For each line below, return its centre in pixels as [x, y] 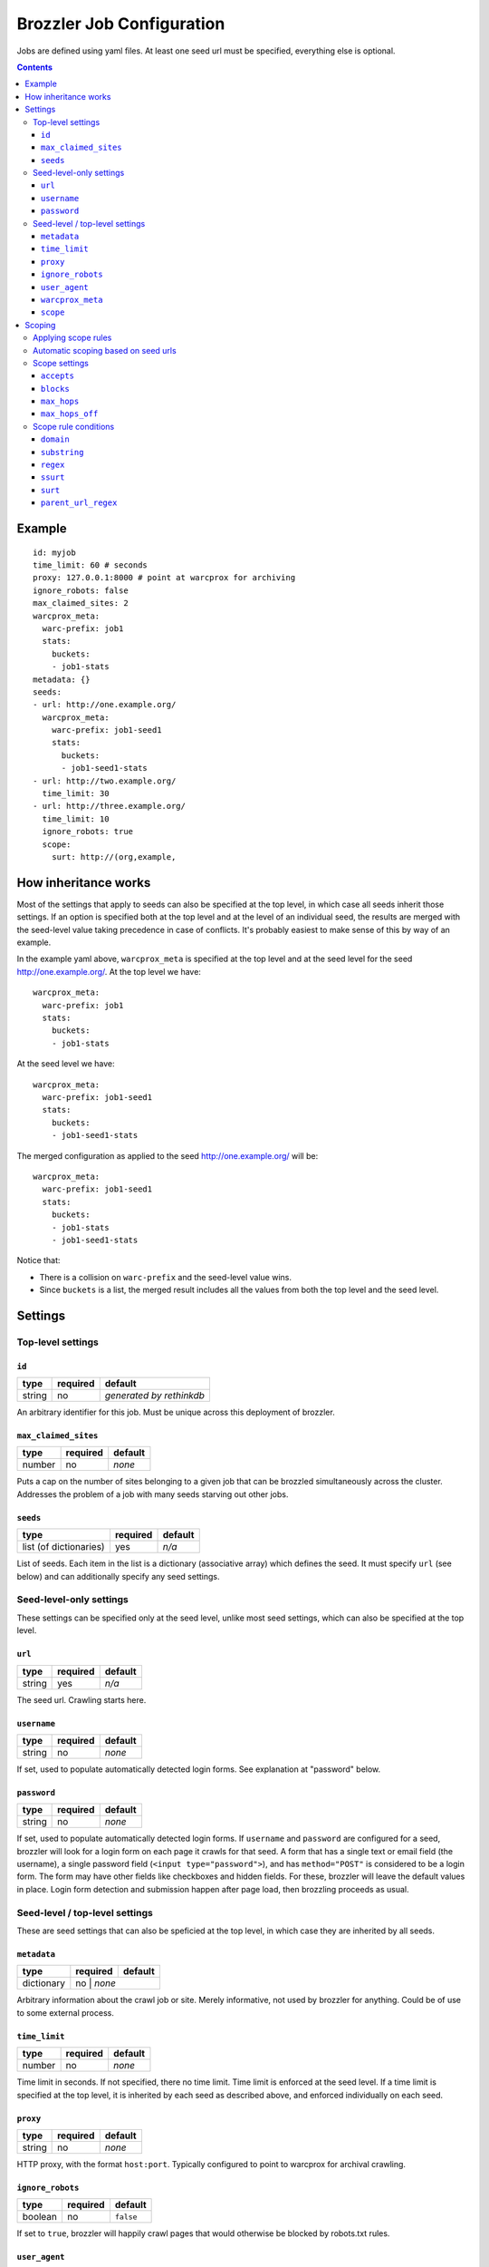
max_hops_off [70, 414]
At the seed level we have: [66, 1064]
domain [55, 439]
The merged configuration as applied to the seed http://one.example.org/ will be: [168, 1155]
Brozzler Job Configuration [121, 24]
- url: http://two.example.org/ [105, 781]
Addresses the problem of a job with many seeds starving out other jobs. [153, 1494]
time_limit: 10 [76, 819]
